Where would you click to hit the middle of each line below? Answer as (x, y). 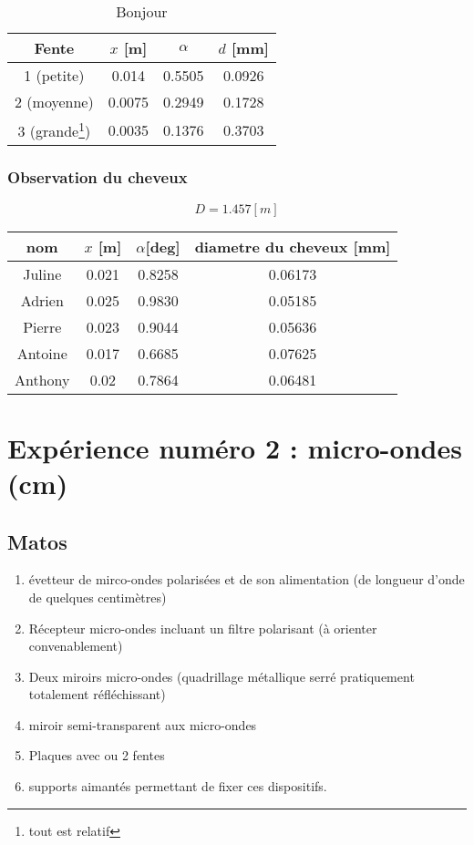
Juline (42, 273)
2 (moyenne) (54, 102)
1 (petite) (54, 75)
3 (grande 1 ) (54, 130)
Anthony (42, 379)
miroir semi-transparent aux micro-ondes (143, 724)
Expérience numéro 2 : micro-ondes (235, 447)
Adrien (42, 300)
